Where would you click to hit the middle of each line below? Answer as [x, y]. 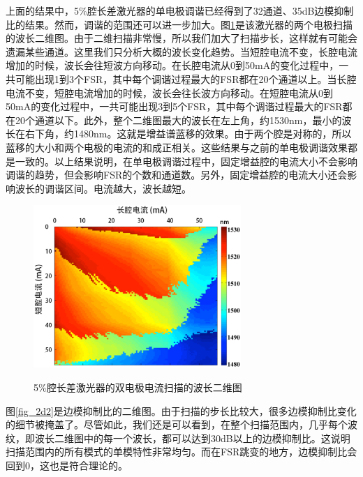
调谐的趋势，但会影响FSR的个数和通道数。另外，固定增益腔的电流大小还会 [177, 175]
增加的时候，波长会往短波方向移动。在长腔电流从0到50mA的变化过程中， [172, 65]
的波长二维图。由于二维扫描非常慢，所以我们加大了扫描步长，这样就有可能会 [181, 38]
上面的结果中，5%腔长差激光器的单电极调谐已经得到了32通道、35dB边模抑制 [180, 10]
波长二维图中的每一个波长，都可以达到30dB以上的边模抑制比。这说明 [192, 438]
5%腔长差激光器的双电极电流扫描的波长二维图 [138, 387]
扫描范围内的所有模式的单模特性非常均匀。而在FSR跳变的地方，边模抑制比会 [181, 452]
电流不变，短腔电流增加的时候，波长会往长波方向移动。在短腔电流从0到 [169, 92]
